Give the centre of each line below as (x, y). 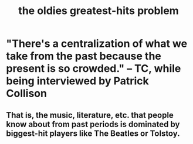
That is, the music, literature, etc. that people (90, 115)
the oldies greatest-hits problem (99, 11)
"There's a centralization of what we (97, 44)
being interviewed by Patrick (78, 81)
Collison (26, 93)
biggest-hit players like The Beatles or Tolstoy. (93, 133)
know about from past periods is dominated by (93, 124)
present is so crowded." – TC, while (94, 69)
